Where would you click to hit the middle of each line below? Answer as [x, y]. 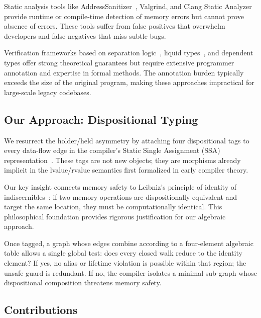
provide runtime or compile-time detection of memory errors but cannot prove [124, 16]
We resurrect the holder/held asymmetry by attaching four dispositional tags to [127, 140]
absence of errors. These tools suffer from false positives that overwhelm [115, 26]
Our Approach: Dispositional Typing [101, 119]
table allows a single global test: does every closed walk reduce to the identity [123, 253]
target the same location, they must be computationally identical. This [113, 207]
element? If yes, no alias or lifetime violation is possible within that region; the [125, 263]
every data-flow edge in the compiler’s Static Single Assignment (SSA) [112, 150]
